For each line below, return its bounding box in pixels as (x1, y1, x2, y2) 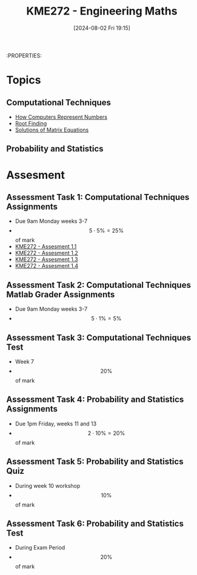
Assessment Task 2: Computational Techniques (6, 280, 191, 290)
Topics (6, 73, 41, 87)
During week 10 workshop (15, 482, 81, 489)
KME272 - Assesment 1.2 (15, 250, 79, 257)
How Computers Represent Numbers (15, 113, 108, 121)
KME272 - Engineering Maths (26, 4, 178, 18)
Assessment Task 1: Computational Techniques (6, 192, 190, 202)
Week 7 (15, 357, 35, 365)
